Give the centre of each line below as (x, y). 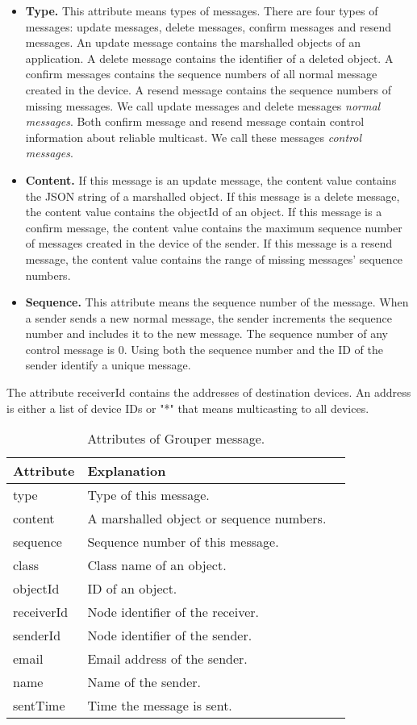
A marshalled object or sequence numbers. (207, 519)
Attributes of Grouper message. (176, 439)
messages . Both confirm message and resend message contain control (195, 121)
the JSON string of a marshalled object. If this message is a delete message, (213, 196)
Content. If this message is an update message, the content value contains (211, 179)
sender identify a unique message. (108, 365)
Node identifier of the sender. (170, 635)
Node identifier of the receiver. (173, 612)
